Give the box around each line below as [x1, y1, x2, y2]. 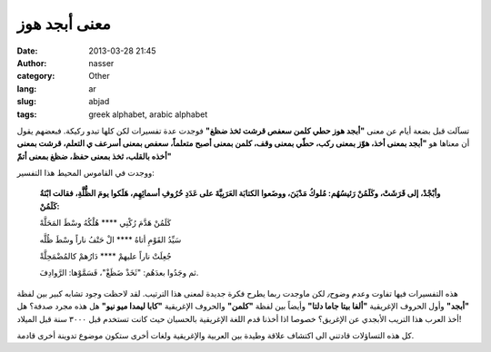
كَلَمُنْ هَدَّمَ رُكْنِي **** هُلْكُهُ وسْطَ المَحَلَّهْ [39, 218, 172, 229]
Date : [16, 45, 38, 56]
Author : [16, 57, 47, 68]
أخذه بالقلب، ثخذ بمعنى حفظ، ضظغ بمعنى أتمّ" [16, 151, 172, 161]
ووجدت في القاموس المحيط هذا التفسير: [16, 168, 155, 179]
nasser [88, 57, 115, 68]
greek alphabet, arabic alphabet [88, 109, 208, 120]
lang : [16, 83, 37, 94]
